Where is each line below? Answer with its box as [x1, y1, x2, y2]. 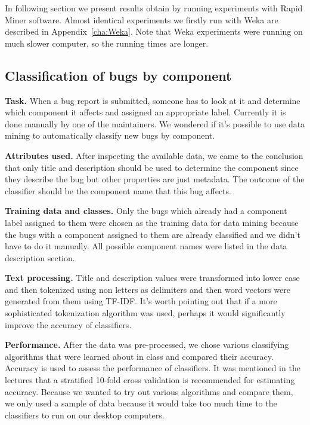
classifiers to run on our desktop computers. [5, 408, 165, 421]
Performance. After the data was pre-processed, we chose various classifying [5, 338, 289, 351]
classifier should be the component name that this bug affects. [5, 184, 231, 197]
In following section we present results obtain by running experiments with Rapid [5, 2, 303, 14]
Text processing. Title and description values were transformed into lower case [5, 271, 300, 284]
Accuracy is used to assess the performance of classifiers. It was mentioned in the [5, 362, 300, 374]
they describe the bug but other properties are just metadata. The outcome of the [5, 173, 305, 185]
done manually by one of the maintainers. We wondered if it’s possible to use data [5, 117, 305, 130]
